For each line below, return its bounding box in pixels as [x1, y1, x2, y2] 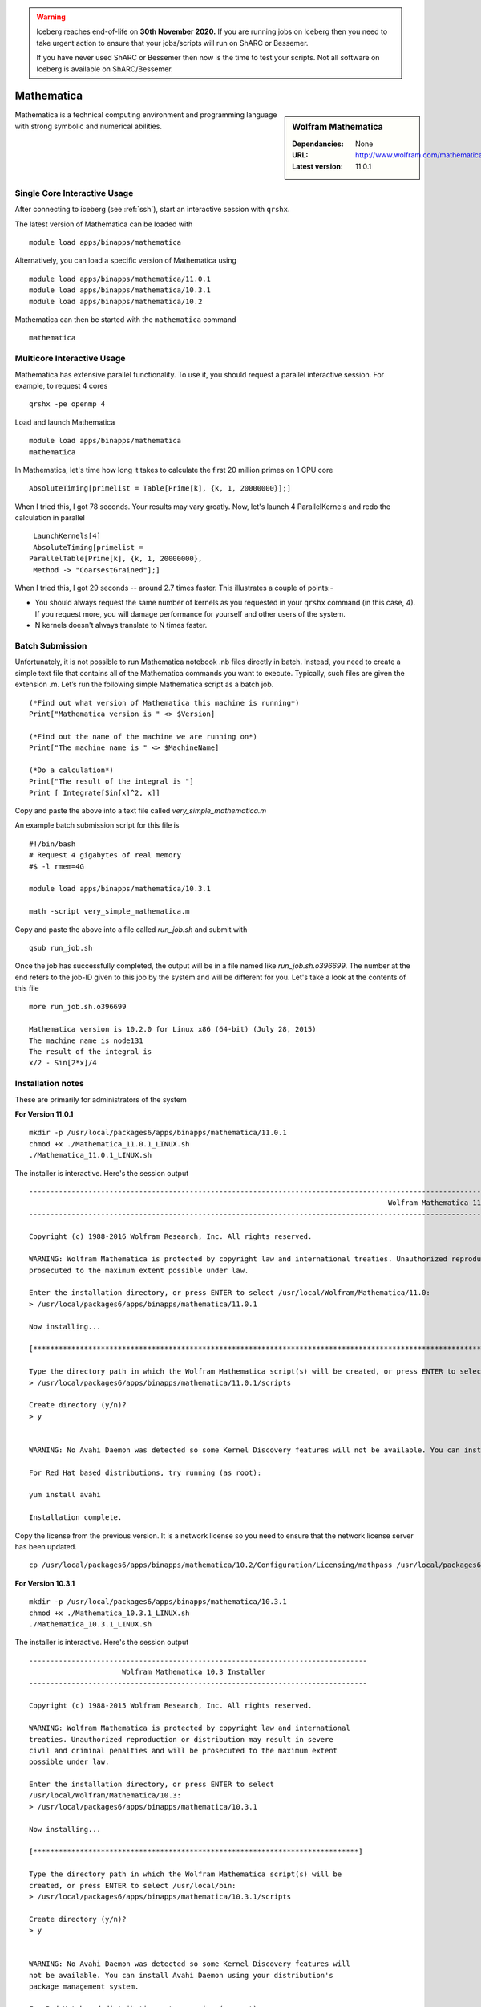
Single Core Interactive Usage [14, 187, 134, 198]
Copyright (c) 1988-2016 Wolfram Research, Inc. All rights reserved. [29, 1232, 313, 1241]
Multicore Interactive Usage [14, 353, 126, 364]
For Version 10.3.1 [14, 1578, 75, 1588]
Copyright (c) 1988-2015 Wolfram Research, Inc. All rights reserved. [29, 1701, 313, 1710]
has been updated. [14, 1542, 78, 1552]
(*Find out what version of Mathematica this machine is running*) [29, 698, 300, 707]
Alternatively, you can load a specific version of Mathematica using [14, 255, 236, 265]
